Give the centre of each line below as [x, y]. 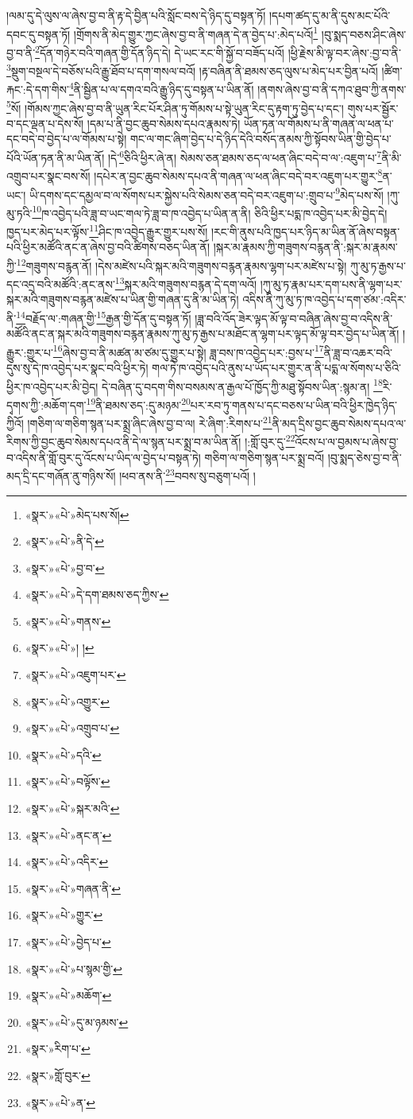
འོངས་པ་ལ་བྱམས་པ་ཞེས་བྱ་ [347, 442]
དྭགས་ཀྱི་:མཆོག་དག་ [46, 404]
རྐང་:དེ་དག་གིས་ [38, 89]
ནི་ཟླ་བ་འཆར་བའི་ [358, 352]
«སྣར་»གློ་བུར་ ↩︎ [58, 1075]
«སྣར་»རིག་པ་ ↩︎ [58, 1049]
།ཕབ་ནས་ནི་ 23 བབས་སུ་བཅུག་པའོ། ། [187, 474]
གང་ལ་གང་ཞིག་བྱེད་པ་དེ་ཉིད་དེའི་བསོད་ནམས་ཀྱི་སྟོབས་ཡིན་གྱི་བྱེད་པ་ [261, 139]
